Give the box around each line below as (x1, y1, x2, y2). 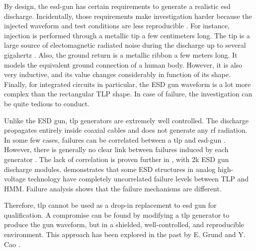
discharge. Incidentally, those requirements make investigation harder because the (4, 10, 252, 21)
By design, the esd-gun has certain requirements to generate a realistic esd (4, 1, 231, 11)
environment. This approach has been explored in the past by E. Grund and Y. (4, 229, 246, 240)
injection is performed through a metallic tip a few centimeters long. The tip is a (4, 30, 250, 40)
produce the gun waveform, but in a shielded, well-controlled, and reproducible (4, 219, 244, 230)
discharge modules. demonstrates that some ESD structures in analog (4, 164, 216, 174)
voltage (4, 173, 26, 184)
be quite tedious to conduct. (4, 98, 89, 108)
